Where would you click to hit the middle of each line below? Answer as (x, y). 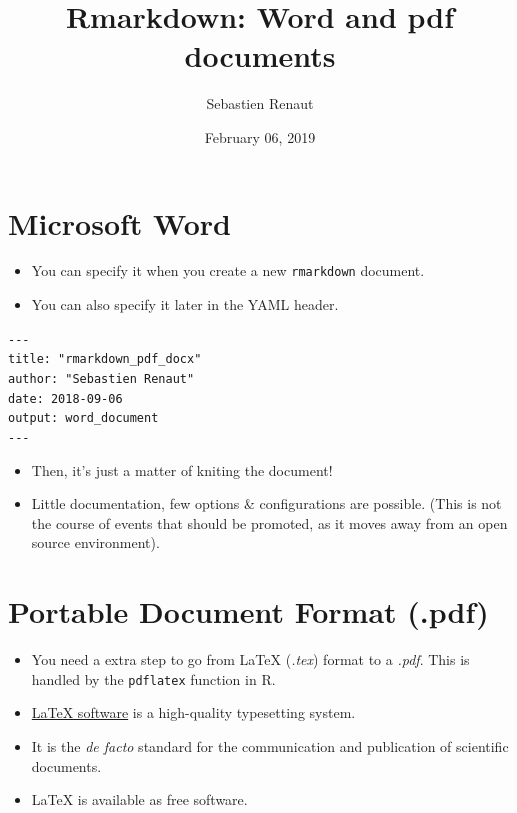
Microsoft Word (119, 222)
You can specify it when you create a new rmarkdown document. (228, 270)
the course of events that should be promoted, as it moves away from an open (269, 522)
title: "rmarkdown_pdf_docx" (105, 359)
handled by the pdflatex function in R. (153, 678)
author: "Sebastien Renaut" (101, 379)
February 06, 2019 (260, 136)
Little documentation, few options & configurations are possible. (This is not (266, 503)
